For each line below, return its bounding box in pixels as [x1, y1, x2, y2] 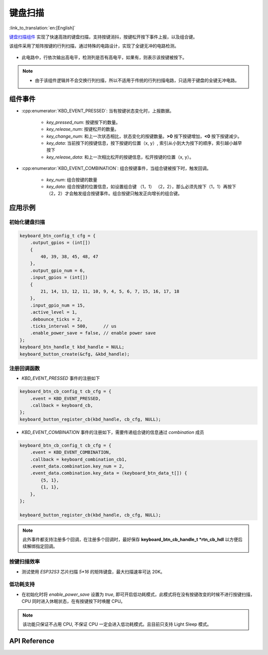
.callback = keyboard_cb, [30, 403, 93, 409]
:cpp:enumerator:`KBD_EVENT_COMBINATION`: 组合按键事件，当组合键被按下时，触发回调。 [21, 165, 211, 171]
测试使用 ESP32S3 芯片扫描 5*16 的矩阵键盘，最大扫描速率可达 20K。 [21, 569, 165, 574]
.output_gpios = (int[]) [30, 240, 91, 246]
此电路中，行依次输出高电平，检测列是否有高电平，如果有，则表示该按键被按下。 [21, 54, 187, 60]
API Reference [9, 637, 55, 645]
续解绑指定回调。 [22, 543, 58, 549]
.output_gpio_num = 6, [30, 267, 85, 273]
